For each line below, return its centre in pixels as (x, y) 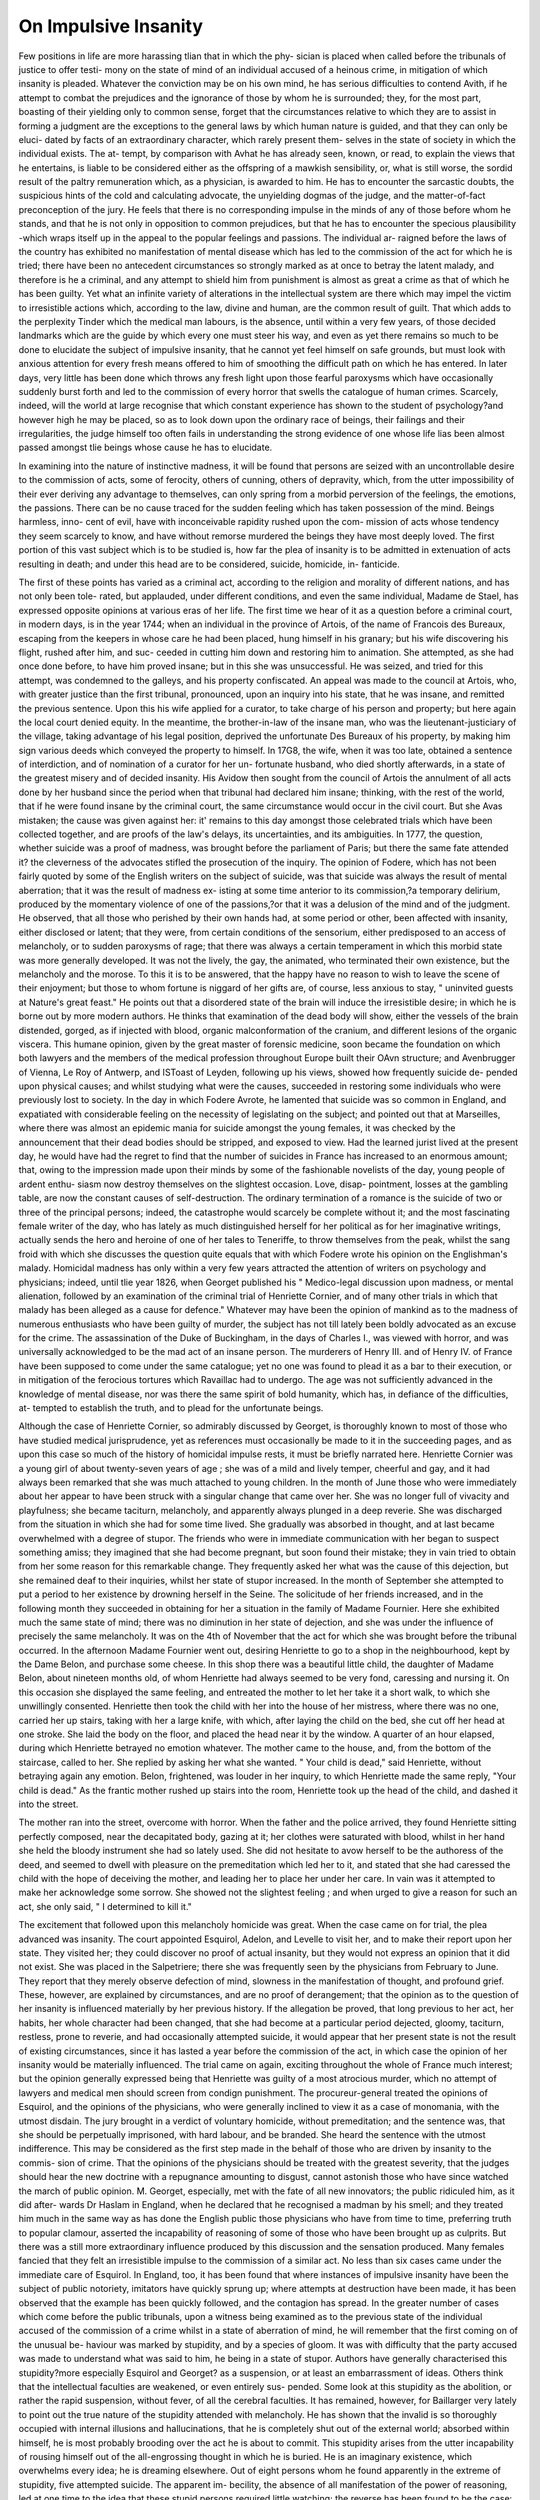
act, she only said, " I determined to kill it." (105, 1906)
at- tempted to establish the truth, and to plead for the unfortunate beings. (171, 1408)
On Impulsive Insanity (111, 26)
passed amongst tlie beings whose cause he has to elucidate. (145, 447)
